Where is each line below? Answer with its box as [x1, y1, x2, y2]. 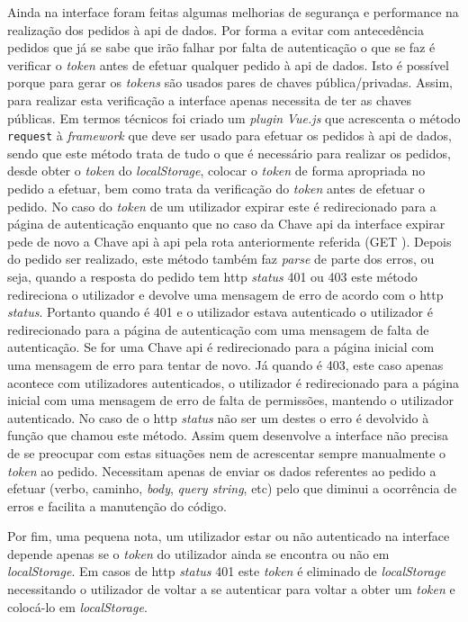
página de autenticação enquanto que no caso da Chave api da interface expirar [7, 214, 445, 233]
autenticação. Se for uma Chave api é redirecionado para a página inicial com [7, 338, 435, 356]
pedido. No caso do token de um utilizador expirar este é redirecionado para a [7, 196, 436, 215]
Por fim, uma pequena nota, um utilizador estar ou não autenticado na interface [7, 527, 450, 545]
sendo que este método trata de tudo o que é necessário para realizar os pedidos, [7, 143, 451, 162]
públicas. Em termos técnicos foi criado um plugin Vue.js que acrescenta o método [7, 108, 461, 127]
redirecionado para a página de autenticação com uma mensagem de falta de [7, 320, 429, 338]
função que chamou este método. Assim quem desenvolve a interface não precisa [7, 426, 448, 445]
